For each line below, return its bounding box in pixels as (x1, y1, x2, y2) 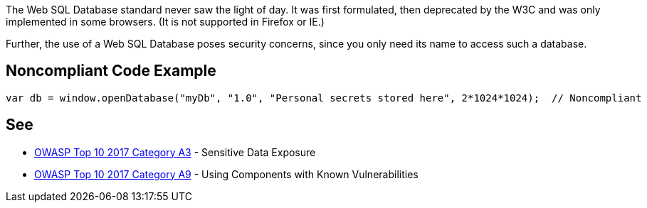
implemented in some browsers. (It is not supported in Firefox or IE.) (6, 16, 325, 28)
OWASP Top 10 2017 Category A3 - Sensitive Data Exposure (34, 146, 316, 158)
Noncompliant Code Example (6, 62, 216, 80)
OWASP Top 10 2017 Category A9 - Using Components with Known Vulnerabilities (34, 168, 419, 180)
